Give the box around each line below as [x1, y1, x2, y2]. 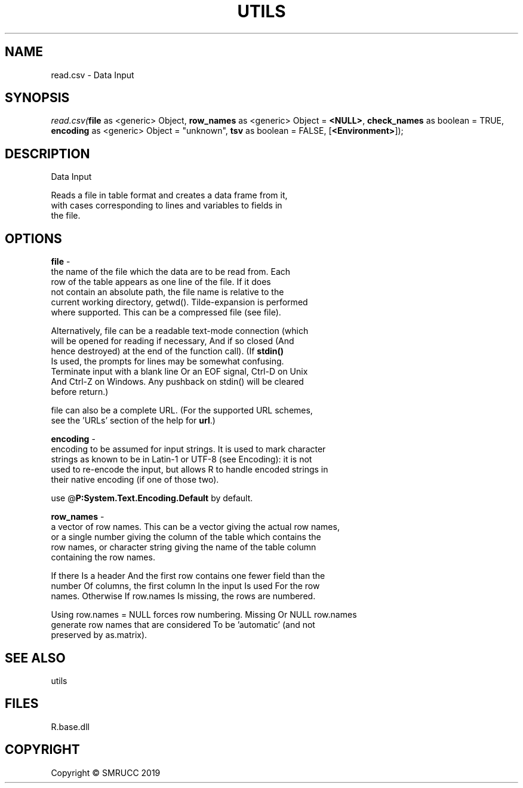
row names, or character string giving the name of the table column [51, 542, 316, 553]
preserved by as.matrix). [51, 630, 147, 640]
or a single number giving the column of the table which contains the [51, 532, 321, 542]
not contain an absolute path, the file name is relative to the [51, 287, 284, 298]
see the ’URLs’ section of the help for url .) [51, 415, 216, 426]
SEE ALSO [5, 650, 66, 666]
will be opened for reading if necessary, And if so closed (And [51, 336, 294, 347]
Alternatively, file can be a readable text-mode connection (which [51, 326, 309, 336]
